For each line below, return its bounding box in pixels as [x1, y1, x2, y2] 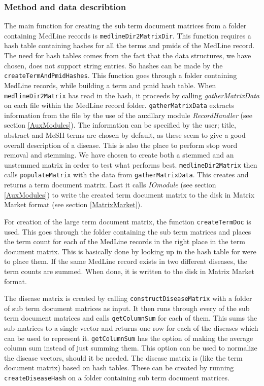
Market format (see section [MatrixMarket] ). [4, 199, 143, 210]
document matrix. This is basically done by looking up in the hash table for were [4, 246, 256, 256]
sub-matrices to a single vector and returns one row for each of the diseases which [4, 323, 258, 333]
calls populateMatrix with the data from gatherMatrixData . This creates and [4, 169, 249, 180]
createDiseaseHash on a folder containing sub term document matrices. [4, 372, 229, 383]
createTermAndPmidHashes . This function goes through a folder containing [4, 70, 237, 81]
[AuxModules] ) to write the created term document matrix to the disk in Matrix [4, 189, 255, 200]
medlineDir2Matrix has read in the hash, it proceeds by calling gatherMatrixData [4, 90, 259, 100]
